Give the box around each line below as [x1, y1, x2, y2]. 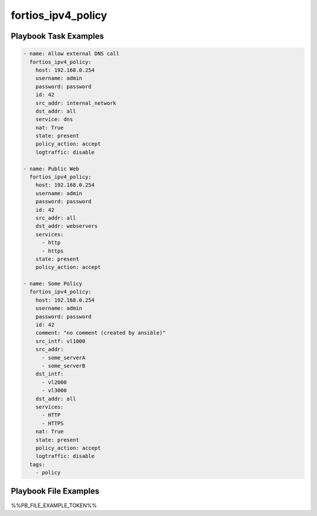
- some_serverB [42, 363, 86, 369]
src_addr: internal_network [35, 100, 117, 106]
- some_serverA [42, 354, 86, 361]
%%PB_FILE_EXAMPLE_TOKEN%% [11, 502, 97, 509]
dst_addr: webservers [35, 223, 98, 230]
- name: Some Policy [23, 281, 82, 287]
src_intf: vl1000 [35, 338, 86, 345]
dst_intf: [35, 370, 64, 377]
